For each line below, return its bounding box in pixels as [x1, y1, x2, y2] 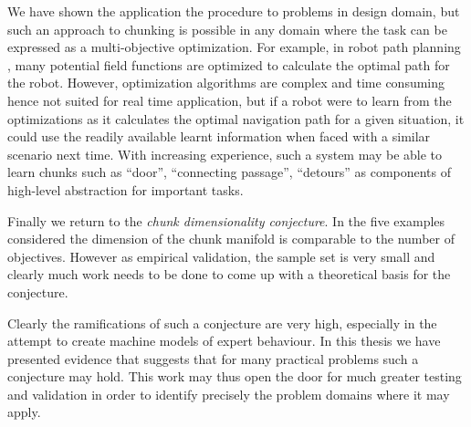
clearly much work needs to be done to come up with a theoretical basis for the [7, 265, 451, 284]
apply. [7, 402, 41, 422]
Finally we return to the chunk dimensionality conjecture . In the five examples [7, 211, 445, 230]
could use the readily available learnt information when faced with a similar [7, 127, 431, 146]
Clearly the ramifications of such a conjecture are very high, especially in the [7, 313, 437, 332]
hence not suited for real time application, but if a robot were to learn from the [7, 90, 452, 109]
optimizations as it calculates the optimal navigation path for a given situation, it [7, 109, 465, 128]
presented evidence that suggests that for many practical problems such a [7, 349, 419, 368]
